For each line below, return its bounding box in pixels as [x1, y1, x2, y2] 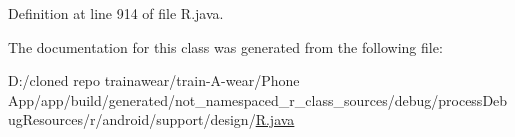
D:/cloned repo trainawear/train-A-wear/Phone [8, 70, 300, 91]
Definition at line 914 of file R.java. [8, 3, 224, 23]
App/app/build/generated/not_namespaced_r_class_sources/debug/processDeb [8, 89, 508, 110]
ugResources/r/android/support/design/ [8, 109, 256, 130]
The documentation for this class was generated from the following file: [8, 36, 443, 57]
